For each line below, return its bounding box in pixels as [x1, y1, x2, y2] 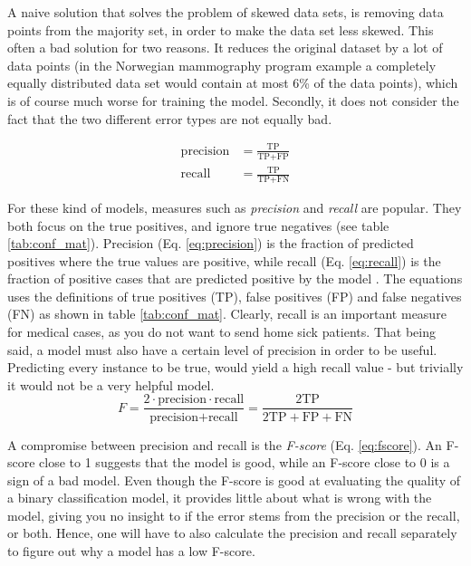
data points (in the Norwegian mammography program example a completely [7, 55, 437, 74]
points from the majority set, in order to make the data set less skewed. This [7, 20, 434, 39]
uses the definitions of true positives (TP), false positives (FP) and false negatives [7, 286, 462, 305]
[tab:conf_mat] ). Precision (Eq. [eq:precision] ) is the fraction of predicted [7, 234, 414, 253]
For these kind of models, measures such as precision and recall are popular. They [7, 197, 462, 216]
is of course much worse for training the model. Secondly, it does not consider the [7, 91, 459, 110]
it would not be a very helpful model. [7, 375, 215, 394]
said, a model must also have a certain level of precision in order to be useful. [7, 340, 437, 359]
